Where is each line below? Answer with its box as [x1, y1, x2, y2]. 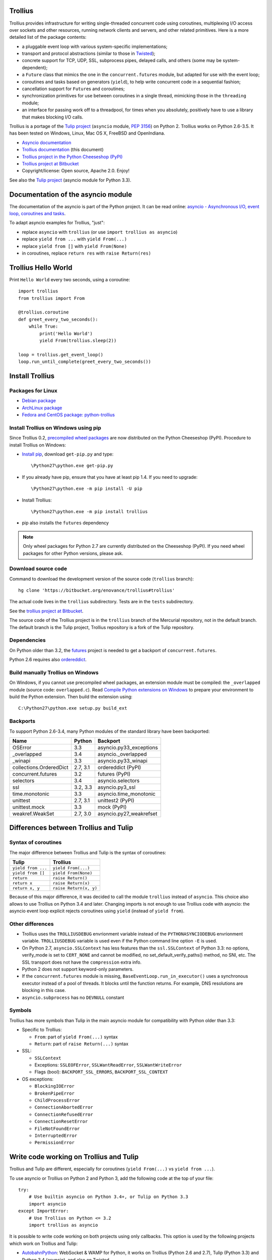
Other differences [9, 920, 54, 927]
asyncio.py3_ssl [97, 784, 136, 791]
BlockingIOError [34, 1084, 75, 1089]
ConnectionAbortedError [34, 1104, 93, 1110]
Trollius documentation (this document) [22, 147, 104, 153]
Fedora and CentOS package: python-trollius [22, 412, 115, 418]
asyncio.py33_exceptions [97, 744, 158, 751]
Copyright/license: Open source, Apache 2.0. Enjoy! [22, 168, 130, 174]
